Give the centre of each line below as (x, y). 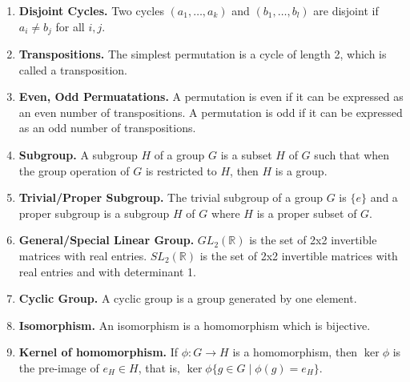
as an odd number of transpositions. (107, 128)
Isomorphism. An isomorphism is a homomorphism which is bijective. (195, 325)
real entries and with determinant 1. (107, 271)
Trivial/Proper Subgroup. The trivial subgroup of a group (171, 197)
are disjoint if (346, 10)
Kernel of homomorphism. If (98, 352)
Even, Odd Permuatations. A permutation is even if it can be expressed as (211, 97)
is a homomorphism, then (295, 352)
